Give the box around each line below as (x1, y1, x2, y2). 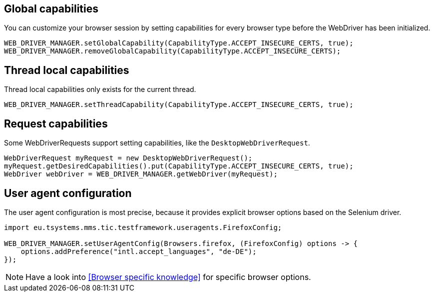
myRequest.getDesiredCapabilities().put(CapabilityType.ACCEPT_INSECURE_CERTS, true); (4, 162, 354, 170)
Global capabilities (4, 2, 98, 15)
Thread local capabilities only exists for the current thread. (4, 85, 196, 94)
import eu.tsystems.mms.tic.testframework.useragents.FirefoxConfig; (4, 223, 282, 231)
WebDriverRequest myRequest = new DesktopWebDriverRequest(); (4, 154, 253, 162)
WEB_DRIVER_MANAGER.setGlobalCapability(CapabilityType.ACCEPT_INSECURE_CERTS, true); (4, 39, 354, 47)
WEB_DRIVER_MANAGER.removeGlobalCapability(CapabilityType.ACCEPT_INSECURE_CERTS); (4, 47, 341, 55)
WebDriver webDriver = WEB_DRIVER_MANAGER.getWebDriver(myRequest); (4, 170, 278, 178)
